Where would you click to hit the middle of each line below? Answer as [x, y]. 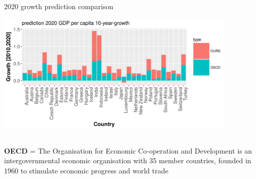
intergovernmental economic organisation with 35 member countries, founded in [128, 160]
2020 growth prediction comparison [59, 6]
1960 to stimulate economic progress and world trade [86, 171]
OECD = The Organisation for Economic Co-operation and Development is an [128, 150]
